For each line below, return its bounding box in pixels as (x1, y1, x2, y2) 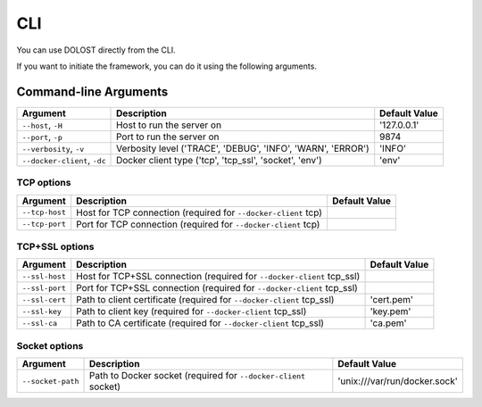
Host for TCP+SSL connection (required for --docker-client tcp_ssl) (76, 270, 361, 283)
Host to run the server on (116, 119, 222, 131)
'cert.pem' (370, 294, 414, 306)
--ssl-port (21, 283, 67, 293)
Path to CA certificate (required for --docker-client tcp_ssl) (76, 317, 325, 329)
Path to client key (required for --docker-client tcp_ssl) (76, 305, 307, 318)
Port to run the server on (116, 130, 220, 143)
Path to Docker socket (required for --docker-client (88, 370, 306, 382)
